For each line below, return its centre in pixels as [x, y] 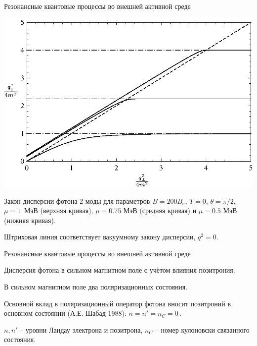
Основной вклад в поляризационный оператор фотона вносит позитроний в [118, 303]
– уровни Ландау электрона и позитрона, [81, 329]
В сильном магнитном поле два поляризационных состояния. [96, 287]
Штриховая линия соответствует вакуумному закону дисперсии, [100, 237]
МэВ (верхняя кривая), [59, 210]
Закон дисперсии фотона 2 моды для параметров [77, 201]
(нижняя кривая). [30, 220]
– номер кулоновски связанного [202, 329]
